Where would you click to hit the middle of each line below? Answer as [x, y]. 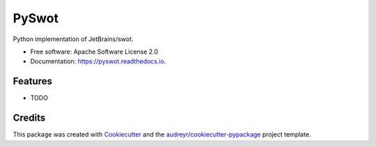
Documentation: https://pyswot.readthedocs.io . [98, 61]
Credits [29, 118]
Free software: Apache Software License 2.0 [94, 52]
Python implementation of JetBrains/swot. [73, 39]
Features [32, 81]
